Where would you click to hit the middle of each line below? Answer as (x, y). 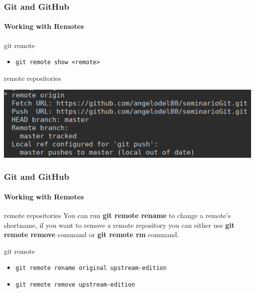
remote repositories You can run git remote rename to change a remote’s (117, 215)
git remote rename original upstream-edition (91, 268)
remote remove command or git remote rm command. (91, 234)
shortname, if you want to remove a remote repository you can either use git (119, 225)
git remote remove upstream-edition (75, 284)
